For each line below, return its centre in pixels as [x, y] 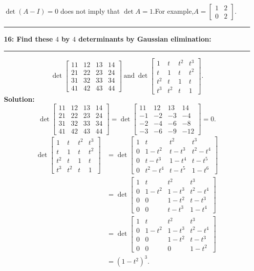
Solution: [19, 99]
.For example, [173, 11]
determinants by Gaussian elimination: [145, 39]
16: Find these [29, 39]
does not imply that [90, 11]
